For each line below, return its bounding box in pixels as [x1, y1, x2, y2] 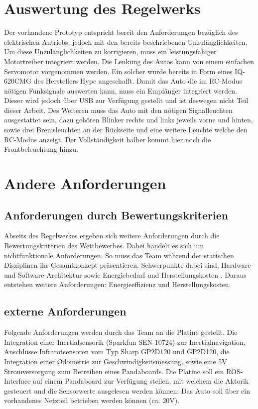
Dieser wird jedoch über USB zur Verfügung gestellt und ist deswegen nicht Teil [4, 95, 249, 105]
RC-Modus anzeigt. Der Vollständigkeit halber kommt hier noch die [4, 134, 211, 144]
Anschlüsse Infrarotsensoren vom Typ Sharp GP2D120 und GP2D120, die [4, 346, 230, 357]
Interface [4, 376, 31, 386]
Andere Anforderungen [4, 173, 166, 194]
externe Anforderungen [4, 304, 127, 319]
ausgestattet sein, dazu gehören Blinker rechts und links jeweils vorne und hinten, [4, 114, 253, 125]
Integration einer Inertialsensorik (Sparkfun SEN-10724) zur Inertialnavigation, [4, 336, 246, 347]
